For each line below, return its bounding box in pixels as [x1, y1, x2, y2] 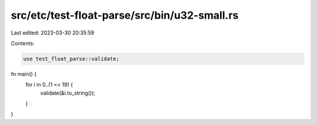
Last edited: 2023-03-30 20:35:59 [11, 29, 95, 36]
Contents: [11, 40, 35, 47]
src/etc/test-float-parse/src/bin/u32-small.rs [11, 9, 239, 22]
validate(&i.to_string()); [40, 89, 96, 96]
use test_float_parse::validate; [23, 55, 120, 62]
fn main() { [11, 70, 37, 77]
